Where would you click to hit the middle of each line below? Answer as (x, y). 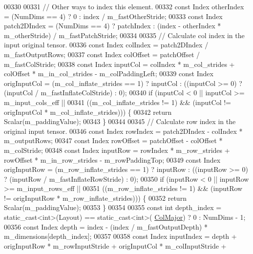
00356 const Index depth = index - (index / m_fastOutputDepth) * (106, 226)
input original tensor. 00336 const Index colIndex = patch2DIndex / (106, 45)
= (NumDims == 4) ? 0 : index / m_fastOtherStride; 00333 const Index (113, 16)
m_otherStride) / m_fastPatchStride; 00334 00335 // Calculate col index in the (124, 35)
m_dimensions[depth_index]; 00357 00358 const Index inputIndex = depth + (120, 236)
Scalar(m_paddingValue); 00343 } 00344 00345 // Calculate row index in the (120, 121)
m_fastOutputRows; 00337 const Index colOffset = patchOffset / (102, 54)
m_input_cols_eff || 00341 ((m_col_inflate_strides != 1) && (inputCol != (118, 102)
